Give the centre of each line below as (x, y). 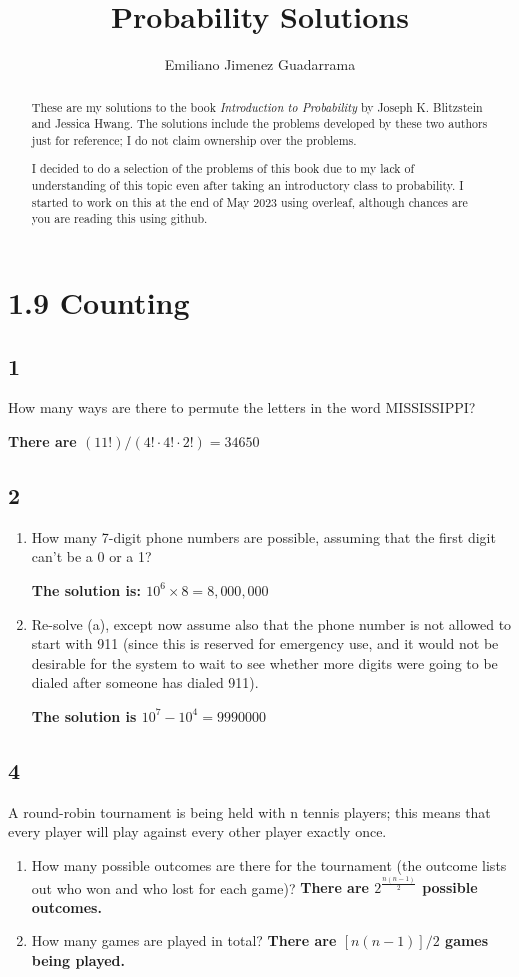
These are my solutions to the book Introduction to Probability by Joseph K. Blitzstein (257, 106)
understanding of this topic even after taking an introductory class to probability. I (247, 185)
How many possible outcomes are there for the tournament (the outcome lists (269, 864)
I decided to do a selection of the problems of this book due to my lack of (223, 168)
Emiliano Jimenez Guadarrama (260, 64)
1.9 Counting (99, 302)
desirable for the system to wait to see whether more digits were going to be (264, 662)
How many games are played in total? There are (184, 940)
